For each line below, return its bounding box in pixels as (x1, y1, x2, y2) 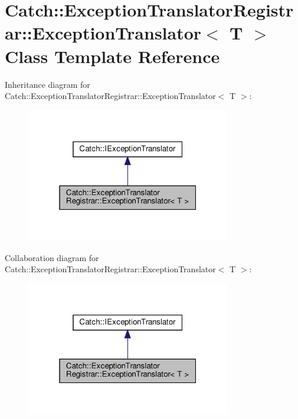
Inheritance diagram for (5, 78, 90, 90)
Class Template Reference (5, 44, 220, 68)
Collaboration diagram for (5, 251, 99, 263)
